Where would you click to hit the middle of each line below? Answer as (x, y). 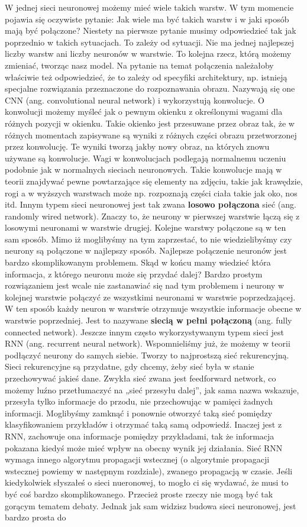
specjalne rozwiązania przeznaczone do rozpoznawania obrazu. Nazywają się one (150, 88)
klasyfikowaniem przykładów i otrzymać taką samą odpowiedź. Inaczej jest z (143, 424)
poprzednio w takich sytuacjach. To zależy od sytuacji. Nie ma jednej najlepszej (150, 42)
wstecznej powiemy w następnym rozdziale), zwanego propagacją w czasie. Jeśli (149, 471)
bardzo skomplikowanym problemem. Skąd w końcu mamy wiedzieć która (138, 262)
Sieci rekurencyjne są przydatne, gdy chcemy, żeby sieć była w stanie (130, 366)
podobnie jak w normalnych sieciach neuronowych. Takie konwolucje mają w (143, 169)
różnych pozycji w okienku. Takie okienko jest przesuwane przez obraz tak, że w (150, 123)
